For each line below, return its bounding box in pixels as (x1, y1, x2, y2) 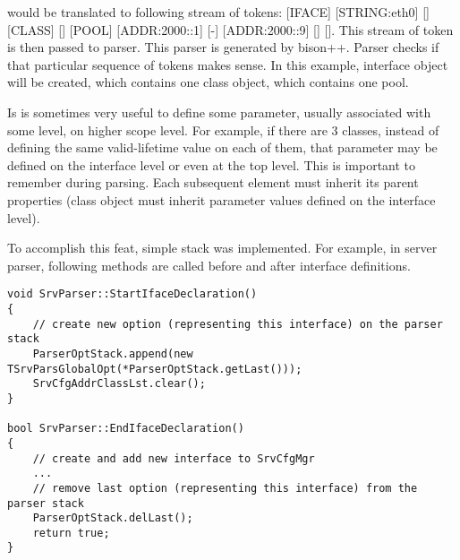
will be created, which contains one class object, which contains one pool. (7, 73, 409, 91)
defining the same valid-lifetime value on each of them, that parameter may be (7, 138, 438, 157)
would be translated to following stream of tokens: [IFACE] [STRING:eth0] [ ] (7, 3, 430, 21)
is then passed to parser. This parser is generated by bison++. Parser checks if (7, 38, 439, 56)
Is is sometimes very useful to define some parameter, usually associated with (7, 102, 431, 121)
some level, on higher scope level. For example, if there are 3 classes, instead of (7, 120, 439, 139)
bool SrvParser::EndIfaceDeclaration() (7, 422, 244, 435)
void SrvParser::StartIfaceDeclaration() (7, 288, 258, 301)
